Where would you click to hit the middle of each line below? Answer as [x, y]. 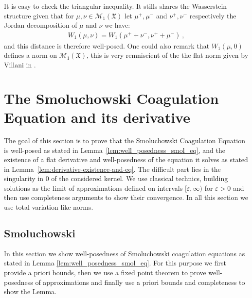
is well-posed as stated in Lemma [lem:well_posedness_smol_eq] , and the [115, 150]
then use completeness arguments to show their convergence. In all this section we [126, 197]
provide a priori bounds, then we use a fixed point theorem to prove [105, 273]
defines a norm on [31, 55]
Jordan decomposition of [41, 25]
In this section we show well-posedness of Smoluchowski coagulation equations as [125, 253]
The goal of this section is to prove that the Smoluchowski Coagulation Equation [125, 140]
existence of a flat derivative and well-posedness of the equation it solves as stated [126, 159]
